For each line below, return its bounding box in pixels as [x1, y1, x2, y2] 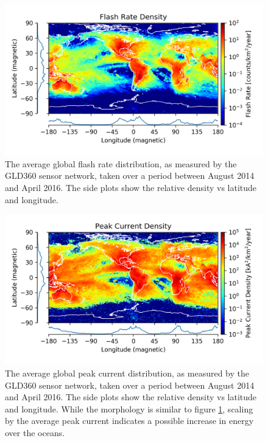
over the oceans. [5, 426, 65, 439]
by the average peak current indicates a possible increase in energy [5, 414, 254, 427]
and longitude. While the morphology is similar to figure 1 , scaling [5, 402, 253, 415]
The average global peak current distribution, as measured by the [5, 366, 249, 379]
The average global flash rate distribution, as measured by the [5, 157, 237, 170]
